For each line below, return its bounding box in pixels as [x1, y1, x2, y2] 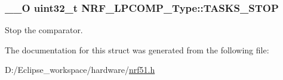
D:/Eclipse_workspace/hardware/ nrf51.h [5, 63, 155, 76]
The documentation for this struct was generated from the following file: [5, 43, 269, 56]
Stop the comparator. [5, 24, 83, 36]
